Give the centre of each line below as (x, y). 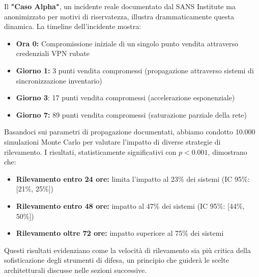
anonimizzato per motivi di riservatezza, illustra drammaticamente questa (119, 16)
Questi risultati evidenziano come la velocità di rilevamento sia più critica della (127, 250)
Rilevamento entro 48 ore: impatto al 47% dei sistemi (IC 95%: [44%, (130, 205)
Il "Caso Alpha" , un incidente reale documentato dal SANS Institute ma (120, 6)
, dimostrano (227, 151)
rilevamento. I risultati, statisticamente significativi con (90, 151)
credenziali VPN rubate (53, 53)
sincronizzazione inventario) (59, 80)
